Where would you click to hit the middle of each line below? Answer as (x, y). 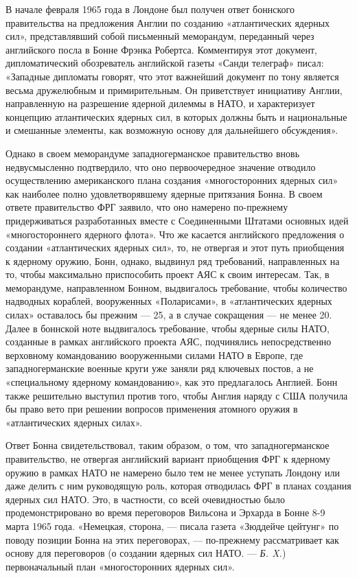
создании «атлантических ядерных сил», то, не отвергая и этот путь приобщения (175, 247)
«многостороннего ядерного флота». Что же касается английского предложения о (175, 234)
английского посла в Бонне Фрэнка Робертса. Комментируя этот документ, (162, 49)
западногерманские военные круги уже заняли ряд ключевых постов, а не (160, 368)
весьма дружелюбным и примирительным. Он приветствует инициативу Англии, (174, 90)
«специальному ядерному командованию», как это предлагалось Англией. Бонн (172, 382)
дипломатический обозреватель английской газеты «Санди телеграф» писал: (165, 63)
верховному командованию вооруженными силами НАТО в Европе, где (154, 355)
